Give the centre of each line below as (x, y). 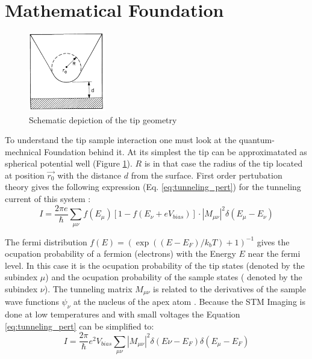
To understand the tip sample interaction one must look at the (121, 140)
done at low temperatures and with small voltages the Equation (123, 314)
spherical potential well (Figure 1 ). (69, 163)
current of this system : (48, 199)
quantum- (257, 140)
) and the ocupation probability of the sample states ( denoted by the (174, 277)
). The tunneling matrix (88, 288)
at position (25, 175)
